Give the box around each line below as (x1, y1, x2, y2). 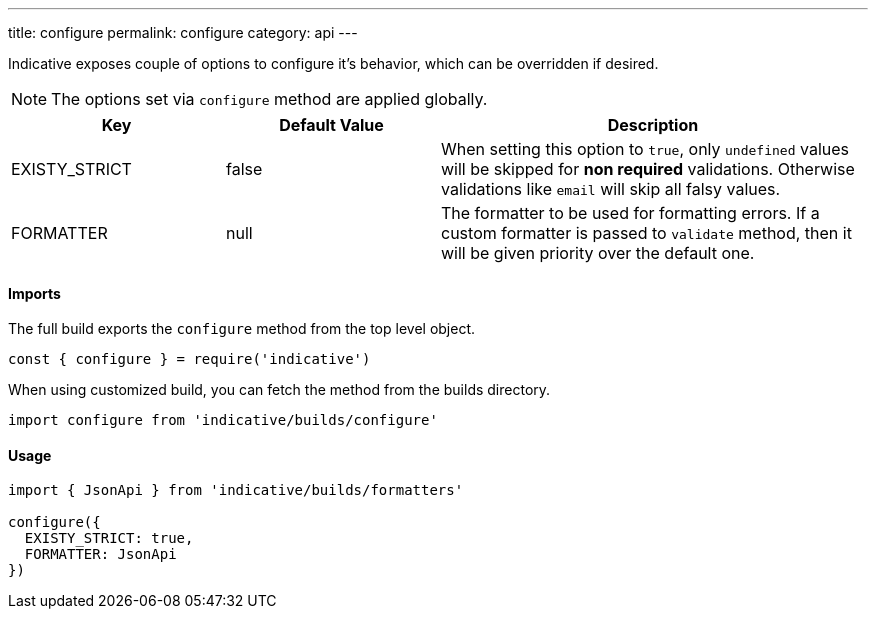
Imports (8, 284, 61, 302)
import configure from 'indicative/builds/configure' (8, 412, 438, 429)
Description (607, 115, 699, 135)
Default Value (279, 115, 384, 135)
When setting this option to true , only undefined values (441, 139, 850, 159)
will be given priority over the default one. (441, 243, 755, 263)
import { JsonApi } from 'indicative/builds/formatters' (8, 482, 464, 499)
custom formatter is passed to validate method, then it (441, 223, 852, 243)
